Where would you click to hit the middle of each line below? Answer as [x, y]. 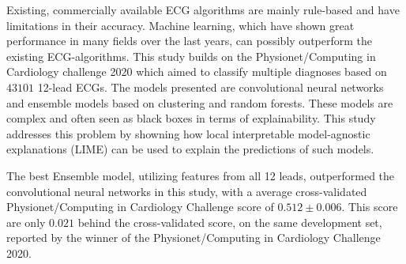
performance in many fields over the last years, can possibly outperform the [190, 41]
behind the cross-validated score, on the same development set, [230, 222]
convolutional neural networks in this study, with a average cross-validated [187, 191]
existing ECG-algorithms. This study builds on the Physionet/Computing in [191, 56]
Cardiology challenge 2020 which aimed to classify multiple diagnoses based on [197, 72]
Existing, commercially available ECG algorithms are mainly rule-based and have [203, 9]
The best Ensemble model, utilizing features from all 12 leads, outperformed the [201, 175]
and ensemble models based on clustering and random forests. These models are [200, 102]
